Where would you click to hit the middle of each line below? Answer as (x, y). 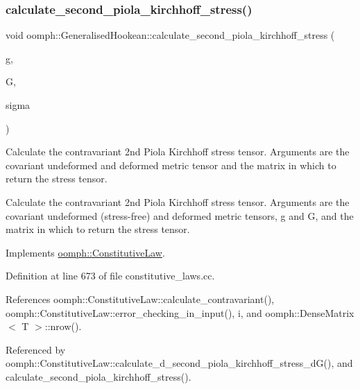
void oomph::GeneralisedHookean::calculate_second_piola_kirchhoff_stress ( (170, 35)
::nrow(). (63, 326)
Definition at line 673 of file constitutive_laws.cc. (110, 276)
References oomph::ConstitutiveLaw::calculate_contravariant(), (140, 299)
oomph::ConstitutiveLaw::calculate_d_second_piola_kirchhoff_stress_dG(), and (179, 363)
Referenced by (36, 349)
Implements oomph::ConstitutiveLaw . (85, 252)
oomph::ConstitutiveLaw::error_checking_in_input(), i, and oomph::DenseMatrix (180, 312)
